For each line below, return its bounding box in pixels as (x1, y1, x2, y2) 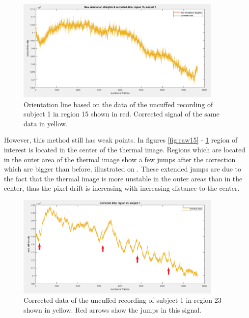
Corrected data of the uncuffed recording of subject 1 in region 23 (24, 295, 221, 305)
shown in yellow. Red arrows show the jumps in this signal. (24, 304, 201, 315)
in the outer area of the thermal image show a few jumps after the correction (4, 154, 236, 164)
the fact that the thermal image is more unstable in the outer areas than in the (4, 173, 243, 183)
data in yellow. (24, 118, 68, 128)
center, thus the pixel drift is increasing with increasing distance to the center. (4, 183, 240, 193)
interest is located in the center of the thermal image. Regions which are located (4, 145, 246, 155)
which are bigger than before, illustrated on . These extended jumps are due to (4, 164, 242, 174)
